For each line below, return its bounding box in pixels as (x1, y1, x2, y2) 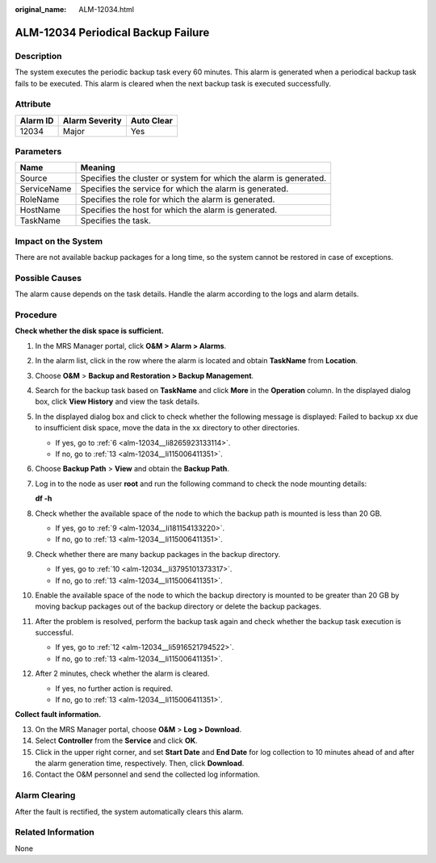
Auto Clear (130, 115, 174, 126)
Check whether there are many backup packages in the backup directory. (35, 549, 281, 559)
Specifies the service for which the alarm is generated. (80, 183, 289, 195)
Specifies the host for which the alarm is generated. (80, 204, 278, 216)
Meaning (80, 162, 116, 174)
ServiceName (19, 183, 72, 195)
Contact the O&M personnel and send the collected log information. (35, 769, 260, 779)
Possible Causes (15, 272, 82, 283)
